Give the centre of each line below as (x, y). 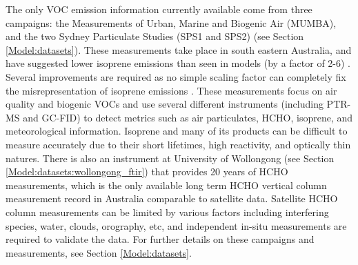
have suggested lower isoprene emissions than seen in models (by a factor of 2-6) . (178, 63)
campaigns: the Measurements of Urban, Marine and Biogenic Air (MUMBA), (171, 22)
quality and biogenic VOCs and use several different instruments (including (165, 104)
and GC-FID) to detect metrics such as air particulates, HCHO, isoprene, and (188, 117)
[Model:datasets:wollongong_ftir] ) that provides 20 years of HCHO (147, 171)
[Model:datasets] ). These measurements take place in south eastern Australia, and (179, 49)
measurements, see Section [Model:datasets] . (99, 252)
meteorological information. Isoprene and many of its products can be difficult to (177, 131)
